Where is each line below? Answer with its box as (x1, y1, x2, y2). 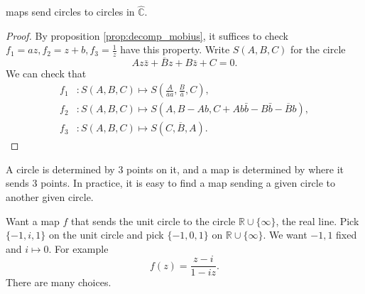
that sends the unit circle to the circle (71, 213, 236, 228)
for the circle (290, 42, 346, 57)
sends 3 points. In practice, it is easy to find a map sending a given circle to (6, 175, 336, 190)
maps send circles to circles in (6, 4, 135, 19)
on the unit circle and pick (48, 227, 164, 242)
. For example (48, 241, 109, 256)
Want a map (6, 213, 60, 228)
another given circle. (6, 189, 94, 204)
